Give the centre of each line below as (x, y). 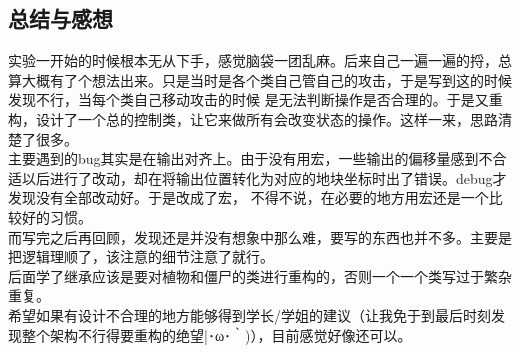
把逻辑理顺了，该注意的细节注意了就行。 (141, 256)
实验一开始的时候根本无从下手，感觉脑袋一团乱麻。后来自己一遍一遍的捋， (253, 60)
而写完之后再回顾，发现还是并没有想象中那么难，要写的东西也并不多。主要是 (260, 236)
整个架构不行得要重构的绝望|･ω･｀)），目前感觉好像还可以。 (216, 334)
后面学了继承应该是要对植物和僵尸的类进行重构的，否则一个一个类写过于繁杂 (260, 275)
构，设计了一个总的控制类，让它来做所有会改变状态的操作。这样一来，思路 (253, 118)
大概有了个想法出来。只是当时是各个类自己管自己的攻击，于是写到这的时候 (266, 79)
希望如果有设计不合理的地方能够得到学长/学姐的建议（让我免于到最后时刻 (249, 314)
